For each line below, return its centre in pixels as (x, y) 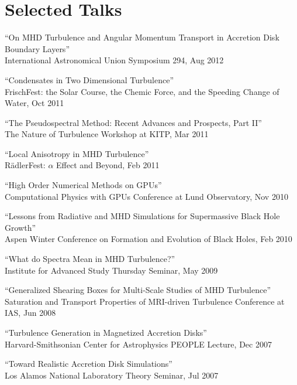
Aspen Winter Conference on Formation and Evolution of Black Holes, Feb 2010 (148, 239)
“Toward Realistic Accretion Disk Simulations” (89, 364)
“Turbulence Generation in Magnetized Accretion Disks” (106, 332)
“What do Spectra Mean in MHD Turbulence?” (90, 259)
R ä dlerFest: (25, 165)
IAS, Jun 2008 (30, 313)
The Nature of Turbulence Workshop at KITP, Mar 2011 (107, 134)
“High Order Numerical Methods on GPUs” (83, 185)
